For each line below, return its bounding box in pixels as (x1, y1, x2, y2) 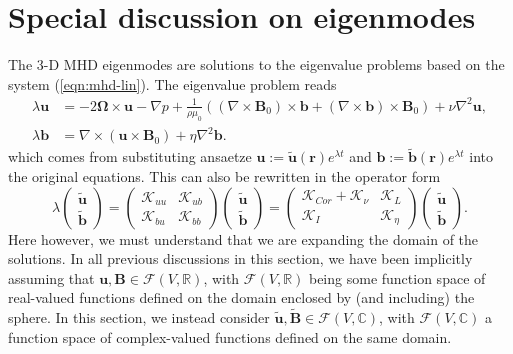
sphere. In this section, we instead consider (8, 307, 270, 328)
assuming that (8, 267, 95, 288)
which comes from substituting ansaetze (8, 146, 252, 167)
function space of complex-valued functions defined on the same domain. (8, 326, 452, 347)
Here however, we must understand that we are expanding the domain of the (8, 228, 479, 249)
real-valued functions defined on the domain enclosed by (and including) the (8, 287, 475, 308)
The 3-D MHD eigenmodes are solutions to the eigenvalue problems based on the (8, 54, 505, 75)
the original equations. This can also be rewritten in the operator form (8, 165, 441, 186)
